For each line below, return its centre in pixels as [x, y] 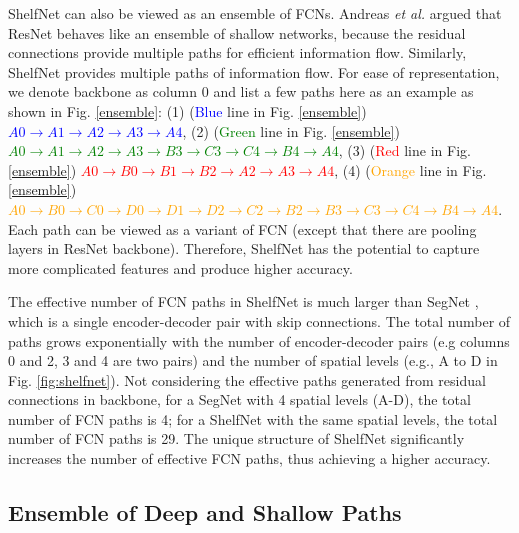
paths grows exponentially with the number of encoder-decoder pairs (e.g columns [259, 340]
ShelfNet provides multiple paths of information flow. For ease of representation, [254, 71]
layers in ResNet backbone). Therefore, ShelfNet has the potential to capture [244, 248]
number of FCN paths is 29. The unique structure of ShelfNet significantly [236, 438]
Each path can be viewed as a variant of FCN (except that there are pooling [242, 228]
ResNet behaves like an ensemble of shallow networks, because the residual [237, 32]
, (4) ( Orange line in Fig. [410, 169]
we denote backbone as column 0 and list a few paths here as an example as [241, 91]
